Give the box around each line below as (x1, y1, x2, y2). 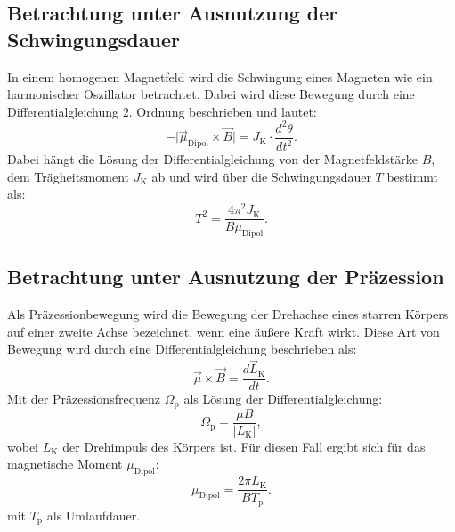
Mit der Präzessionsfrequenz (7, 389, 161, 408)
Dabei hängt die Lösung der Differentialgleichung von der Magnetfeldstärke (7, 150, 418, 168)
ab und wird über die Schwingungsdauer (151, 167, 371, 185)
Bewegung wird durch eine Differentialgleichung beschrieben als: (7, 340, 357, 358)
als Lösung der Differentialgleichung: (183, 389, 383, 408)
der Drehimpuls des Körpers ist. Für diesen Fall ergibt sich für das (62, 437, 426, 455)
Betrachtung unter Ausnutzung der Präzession (7, 263, 444, 291)
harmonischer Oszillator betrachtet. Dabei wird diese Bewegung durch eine (7, 85, 415, 103)
